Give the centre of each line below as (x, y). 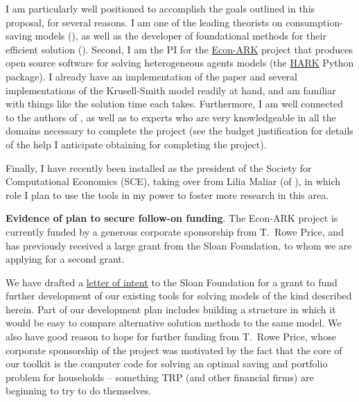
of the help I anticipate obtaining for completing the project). (136, 144)
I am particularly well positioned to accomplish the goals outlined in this (160, 8)
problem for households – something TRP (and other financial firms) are (160, 377)
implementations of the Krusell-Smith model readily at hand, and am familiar (171, 90)
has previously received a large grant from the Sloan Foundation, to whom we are (179, 245)
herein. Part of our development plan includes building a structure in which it (171, 309)
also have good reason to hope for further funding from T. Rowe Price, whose (171, 337)
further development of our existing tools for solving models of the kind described (179, 296)
